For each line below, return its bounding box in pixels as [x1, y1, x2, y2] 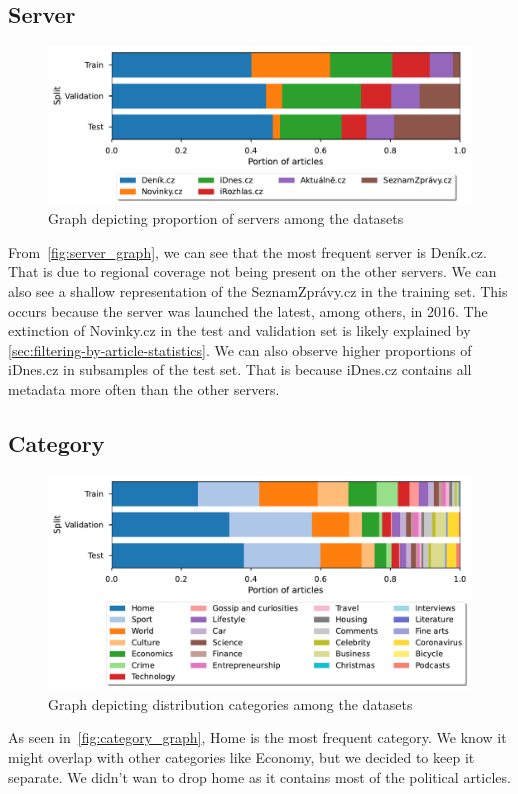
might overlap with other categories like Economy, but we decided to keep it [8, 746, 475, 767]
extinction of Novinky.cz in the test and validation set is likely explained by [8, 320, 471, 341]
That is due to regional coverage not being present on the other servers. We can [8, 261, 497, 282]
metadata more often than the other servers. [8, 378, 280, 399]
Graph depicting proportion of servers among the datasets [48, 208, 404, 229]
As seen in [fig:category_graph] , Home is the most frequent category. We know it [8, 727, 507, 748]
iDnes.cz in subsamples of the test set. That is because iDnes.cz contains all [8, 359, 472, 380]
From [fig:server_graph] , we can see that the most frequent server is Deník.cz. [8, 241, 487, 262]
